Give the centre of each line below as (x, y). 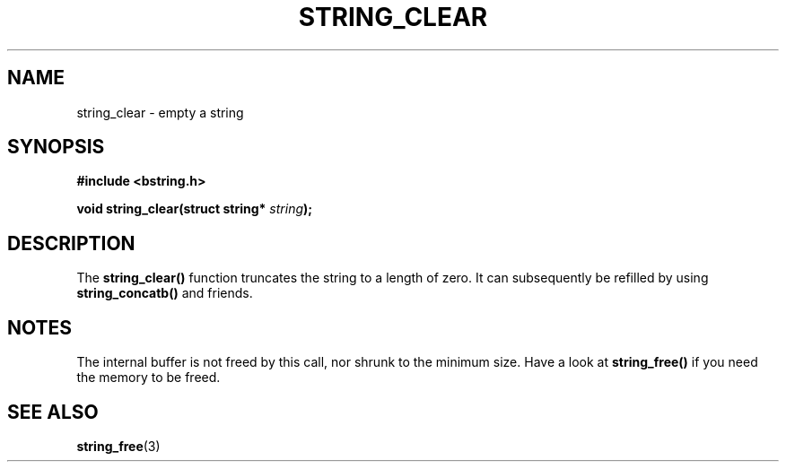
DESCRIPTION (71, 243)
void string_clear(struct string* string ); (195, 209)
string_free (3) (118, 446)
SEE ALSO (53, 412)
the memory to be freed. (148, 378)
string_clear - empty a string (160, 112)
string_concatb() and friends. (165, 293)
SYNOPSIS (56, 147)
